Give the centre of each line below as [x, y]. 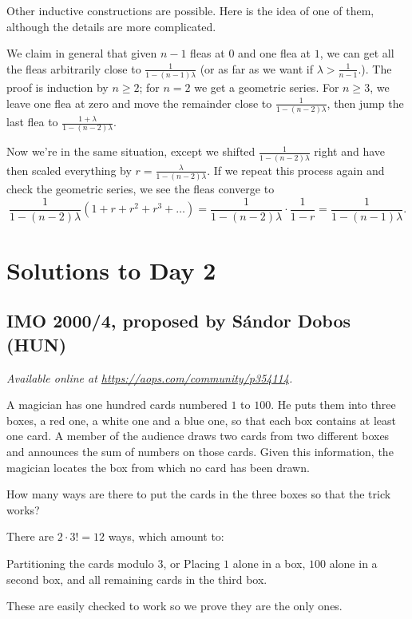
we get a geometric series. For [267, 87]
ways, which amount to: [166, 536]
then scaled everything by [69, 170]
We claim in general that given [82, 53]
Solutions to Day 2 [111, 270]
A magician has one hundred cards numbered [117, 405]
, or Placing [192, 563]
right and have [350, 151]
